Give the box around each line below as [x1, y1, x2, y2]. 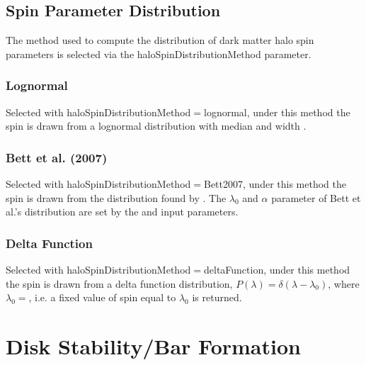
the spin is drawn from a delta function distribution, [6, 276, 233, 291]
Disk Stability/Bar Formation [6, 331, 301, 360]
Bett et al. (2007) [6, 148, 108, 166]
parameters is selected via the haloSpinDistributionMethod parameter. [6, 46, 311, 61]
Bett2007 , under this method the [203, 176, 346, 191]
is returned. [192, 290, 242, 305]
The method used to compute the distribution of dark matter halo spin [6, 33, 314, 47]
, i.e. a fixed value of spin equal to [28, 290, 176, 305]
